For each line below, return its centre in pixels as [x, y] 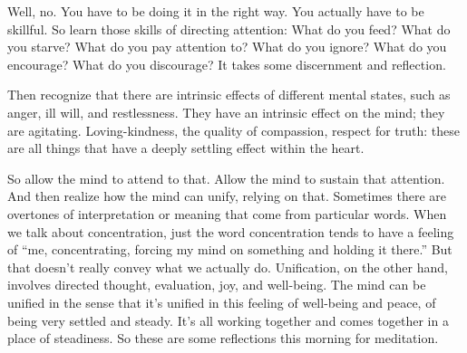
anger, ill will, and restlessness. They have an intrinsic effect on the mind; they [226, 112]
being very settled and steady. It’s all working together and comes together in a [228, 320]
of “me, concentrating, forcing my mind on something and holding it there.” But [230, 249]
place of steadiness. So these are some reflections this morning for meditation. [223, 338]
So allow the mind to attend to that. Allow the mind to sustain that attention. [226, 178]
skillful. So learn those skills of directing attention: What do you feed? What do [229, 29]
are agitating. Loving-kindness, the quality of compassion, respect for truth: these [233, 130]
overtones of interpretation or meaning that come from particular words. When [227, 213]
